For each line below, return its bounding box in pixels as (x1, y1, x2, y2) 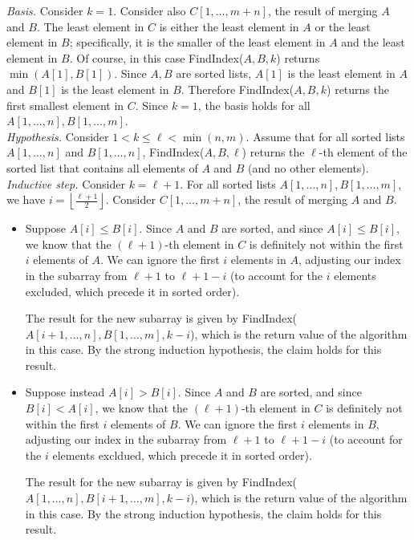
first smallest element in (6, 96, 124, 113)
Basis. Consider (6, 2, 83, 18)
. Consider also (113, 2, 186, 18)
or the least (315, 18, 371, 35)
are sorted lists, (176, 65, 252, 82)
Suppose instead (25, 384, 105, 400)
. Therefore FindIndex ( (181, 80, 294, 97)
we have (6, 191, 46, 208)
